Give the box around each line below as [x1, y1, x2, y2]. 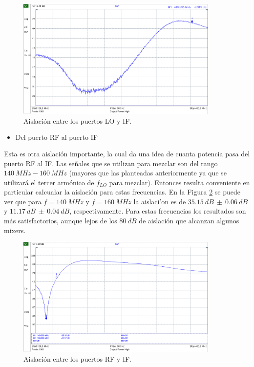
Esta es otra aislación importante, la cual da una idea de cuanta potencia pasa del [4, 148, 250, 158]
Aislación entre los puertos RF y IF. [23, 353, 131, 364]
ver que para [4, 196, 42, 206]
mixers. [4, 225, 26, 235]
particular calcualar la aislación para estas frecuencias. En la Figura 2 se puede [4, 187, 241, 197]
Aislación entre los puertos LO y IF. [23, 115, 132, 126]
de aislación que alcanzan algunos [139, 216, 239, 226]
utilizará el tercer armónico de [4, 177, 94, 187]
